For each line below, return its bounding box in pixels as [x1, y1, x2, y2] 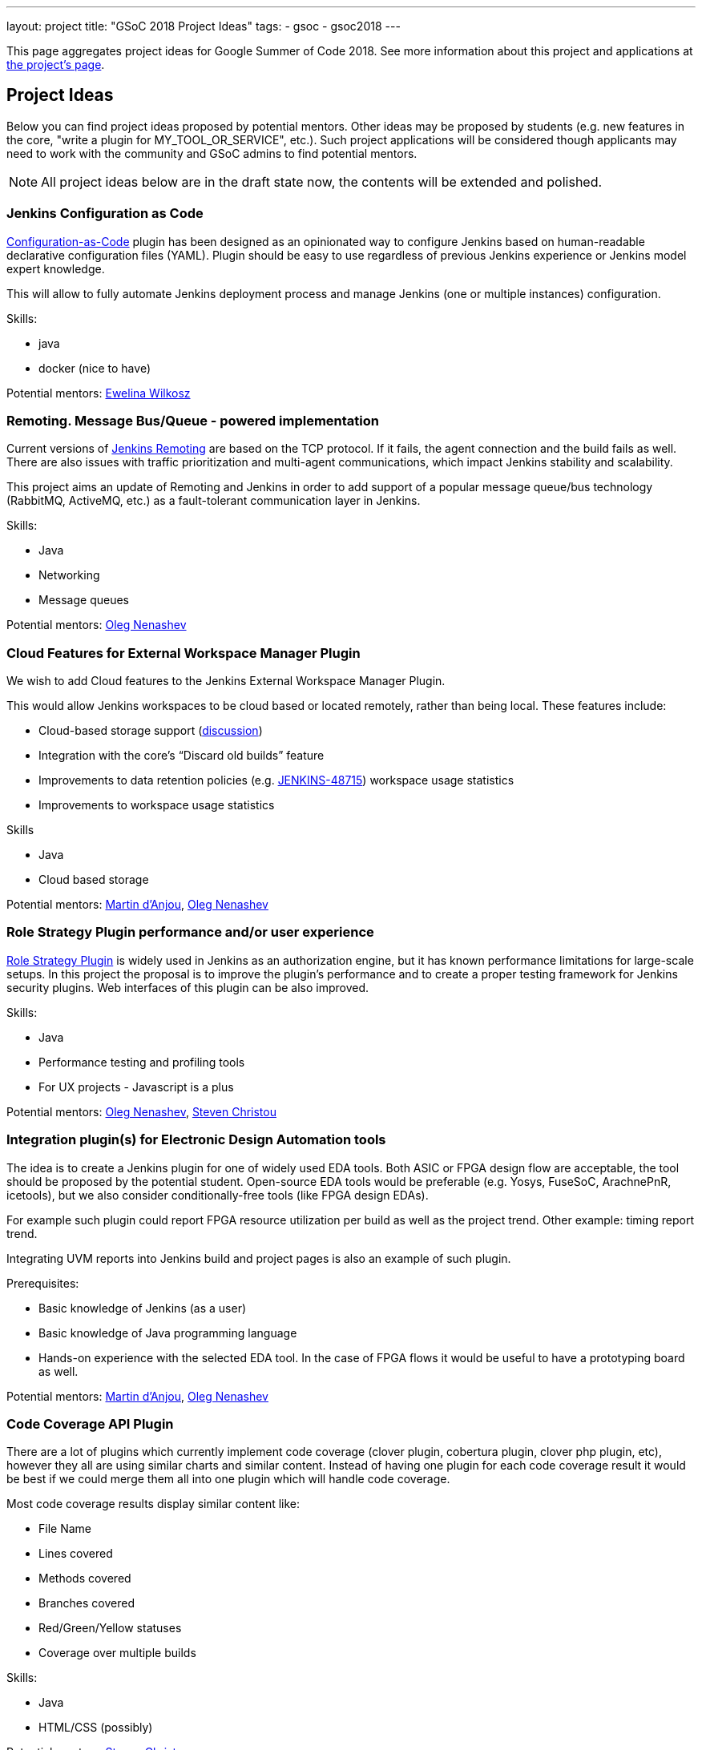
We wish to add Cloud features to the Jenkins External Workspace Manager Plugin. [6, 674, 446, 688]
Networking [38, 568, 100, 583]
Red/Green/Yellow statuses [38, 1621, 182, 1635]
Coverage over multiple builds [38, 1646, 196, 1660]
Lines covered [38, 1546, 113, 1561]
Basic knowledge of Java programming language [38, 1325, 297, 1340]
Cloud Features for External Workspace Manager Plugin [6, 644, 361, 661]
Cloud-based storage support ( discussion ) [38, 724, 263, 738]
